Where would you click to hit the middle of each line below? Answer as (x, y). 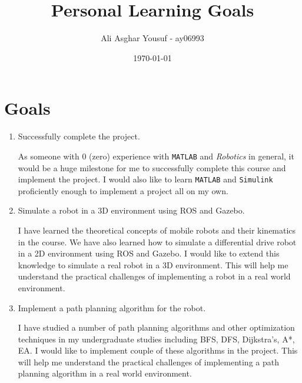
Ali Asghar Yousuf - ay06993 (152, 38)
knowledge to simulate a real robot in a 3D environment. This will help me (153, 264)
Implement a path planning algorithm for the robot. (112, 307)
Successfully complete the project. (79, 136)
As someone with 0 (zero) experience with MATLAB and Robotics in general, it (156, 156)
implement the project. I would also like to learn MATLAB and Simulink (145, 179)
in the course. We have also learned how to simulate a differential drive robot (157, 242)
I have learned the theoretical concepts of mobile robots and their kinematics (157, 230)
